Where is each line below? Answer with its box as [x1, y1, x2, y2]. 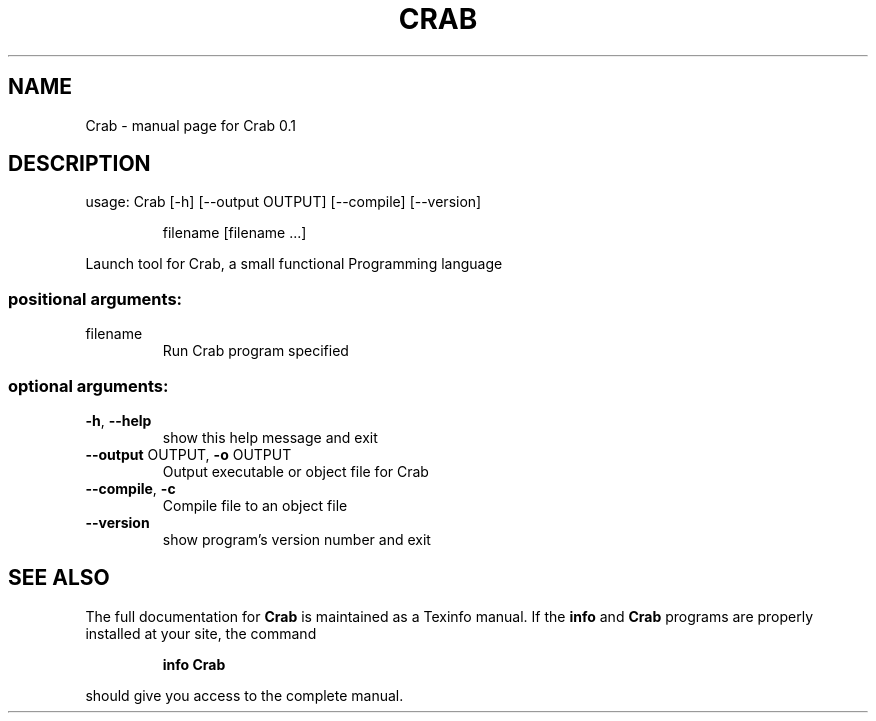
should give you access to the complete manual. [85, 686, 404, 704]
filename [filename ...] [162, 224, 307, 242]
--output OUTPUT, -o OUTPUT [85, 445, 292, 463]
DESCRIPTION [8, 151, 151, 177]
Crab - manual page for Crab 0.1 [85, 116, 296, 134]
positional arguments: [8, 288, 183, 309]
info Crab [162, 655, 226, 673]
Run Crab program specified [162, 342, 349, 360]
